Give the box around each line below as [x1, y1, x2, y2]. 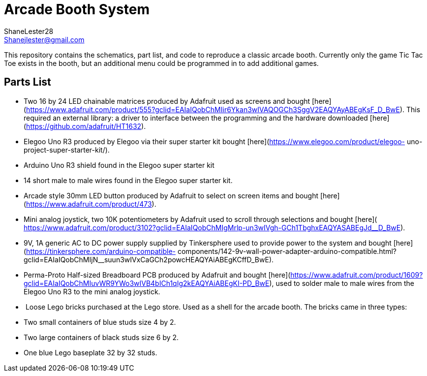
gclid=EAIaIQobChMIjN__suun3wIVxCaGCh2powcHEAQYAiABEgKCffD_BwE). [24, 255, 274, 264]
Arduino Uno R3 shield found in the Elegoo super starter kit [24, 160, 214, 169]
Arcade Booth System [4, 1, 150, 18]
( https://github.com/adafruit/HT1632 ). [24, 122, 146, 130]
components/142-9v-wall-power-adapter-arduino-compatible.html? [177, 247, 397, 255]
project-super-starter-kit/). [24, 145, 110, 154]
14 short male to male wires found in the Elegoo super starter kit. [24, 176, 233, 185]
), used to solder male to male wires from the [269, 279, 414, 287]
